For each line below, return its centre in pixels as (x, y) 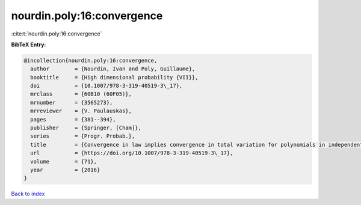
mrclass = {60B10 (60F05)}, (81, 94)
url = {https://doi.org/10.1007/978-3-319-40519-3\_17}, (132, 153)
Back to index (28, 194)
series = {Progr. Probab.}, (83, 136)
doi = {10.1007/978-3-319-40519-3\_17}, (106, 86)
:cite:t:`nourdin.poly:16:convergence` (57, 34)
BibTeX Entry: (29, 44)
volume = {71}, (64, 161)
